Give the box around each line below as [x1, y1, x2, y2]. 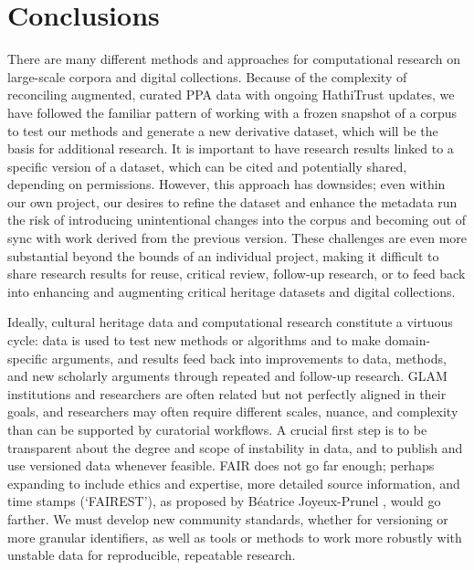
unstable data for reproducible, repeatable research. [7, 545, 296, 565]
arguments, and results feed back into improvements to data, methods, [51, 348, 447, 367]
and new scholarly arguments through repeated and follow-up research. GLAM [7, 366, 448, 385]
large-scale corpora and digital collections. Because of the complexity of [7, 67, 407, 86]
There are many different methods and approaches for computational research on [7, 49, 460, 69]
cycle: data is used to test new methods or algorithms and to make [7, 331, 381, 350]
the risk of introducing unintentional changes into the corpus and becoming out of [7, 210, 467, 229]
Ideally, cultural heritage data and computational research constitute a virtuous [7, 312, 453, 332]
